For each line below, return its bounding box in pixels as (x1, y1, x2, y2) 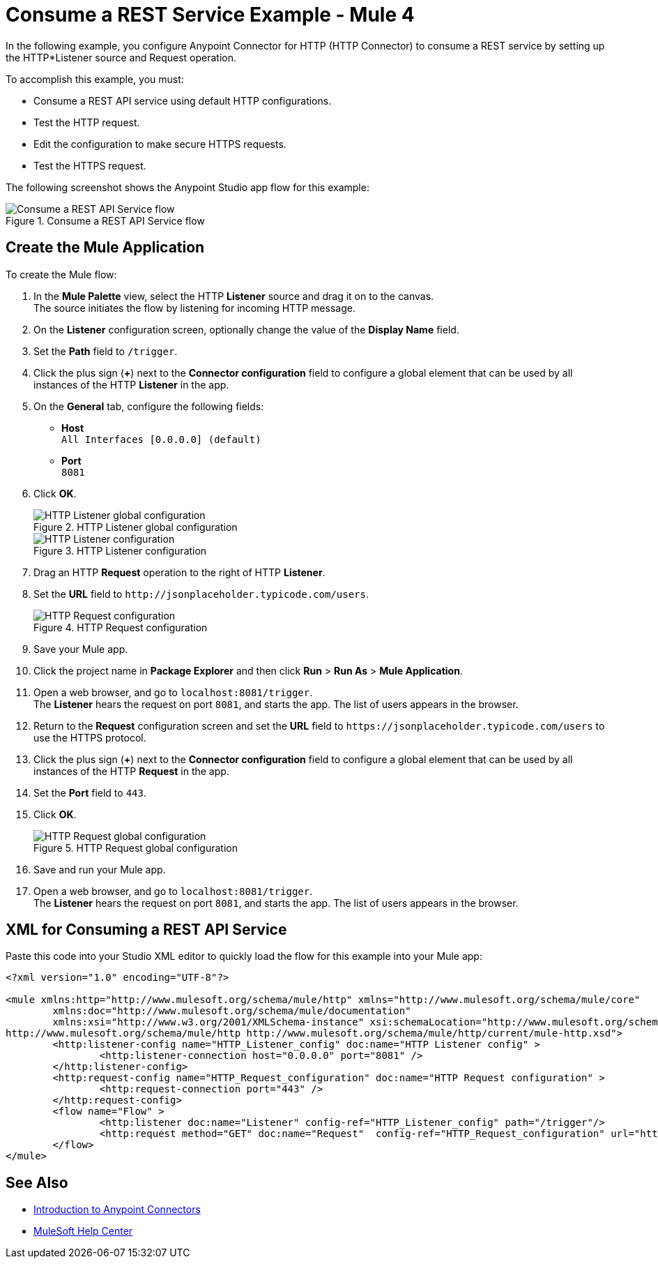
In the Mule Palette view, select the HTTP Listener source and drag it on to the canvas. (33, 289, 434, 302)
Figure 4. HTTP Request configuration (33, 621, 208, 633)
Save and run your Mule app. (33, 863, 166, 875)
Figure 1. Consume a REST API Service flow (6, 214, 205, 227)
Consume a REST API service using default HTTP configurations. (33, 94, 332, 107)
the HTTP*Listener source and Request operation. (6, 51, 237, 63)
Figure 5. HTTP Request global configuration (33, 841, 238, 854)
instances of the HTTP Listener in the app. (33, 378, 229, 391)
